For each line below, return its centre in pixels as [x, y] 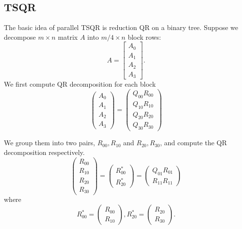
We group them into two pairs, [49, 143]
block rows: [144, 37]
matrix [68, 37]
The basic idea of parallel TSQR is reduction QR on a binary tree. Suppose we [121, 27]
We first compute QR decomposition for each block [80, 84]
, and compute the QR [193, 143]
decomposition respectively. [44, 152]
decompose [20, 37]
